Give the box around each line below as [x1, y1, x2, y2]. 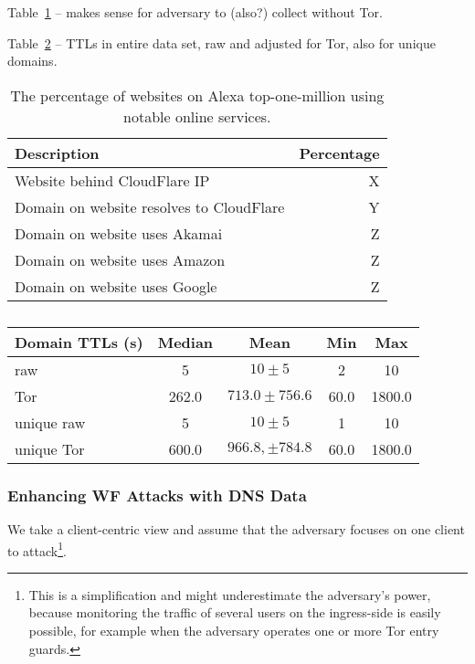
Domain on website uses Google [15, 275, 217, 297]
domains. [7, 51, 58, 70]
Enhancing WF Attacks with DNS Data [7, 483, 307, 506]
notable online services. [123, 105, 271, 127]
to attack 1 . [7, 538, 67, 560]
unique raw [15, 411, 86, 433]
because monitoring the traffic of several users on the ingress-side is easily [28, 603, 441, 622]
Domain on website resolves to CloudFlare [15, 195, 285, 217]
